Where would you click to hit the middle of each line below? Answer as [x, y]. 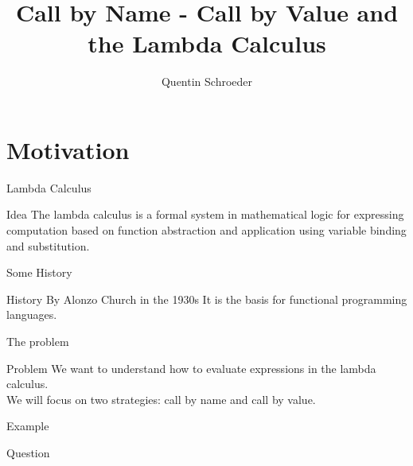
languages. [32, 315]
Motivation [68, 149]
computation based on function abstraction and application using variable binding [206, 230]
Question [28, 452]
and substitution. [48, 245]
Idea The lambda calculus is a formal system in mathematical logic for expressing [205, 214]
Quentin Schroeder [207, 82]
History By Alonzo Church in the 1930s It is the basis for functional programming [207, 299]
